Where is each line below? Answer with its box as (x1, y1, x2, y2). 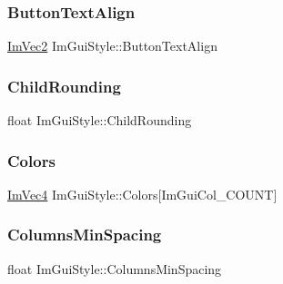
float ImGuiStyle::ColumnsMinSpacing (7, 259, 222, 278)
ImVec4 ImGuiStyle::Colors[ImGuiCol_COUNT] (7, 184, 278, 203)
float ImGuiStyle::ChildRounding (7, 111, 192, 130)
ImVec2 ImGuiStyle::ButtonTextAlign (7, 36, 217, 55)
